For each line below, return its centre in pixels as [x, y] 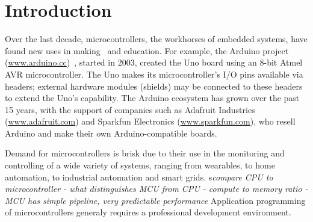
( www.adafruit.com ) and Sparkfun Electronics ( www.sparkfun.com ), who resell [150, 121]
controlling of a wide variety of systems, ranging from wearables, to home [140, 165]
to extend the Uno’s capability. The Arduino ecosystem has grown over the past [152, 98]
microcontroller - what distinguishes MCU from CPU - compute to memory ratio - [156, 189]
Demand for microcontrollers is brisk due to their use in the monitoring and [145, 153]
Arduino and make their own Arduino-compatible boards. [111, 133]
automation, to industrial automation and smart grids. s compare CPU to [139, 177]
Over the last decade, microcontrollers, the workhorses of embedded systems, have [156, 39]
